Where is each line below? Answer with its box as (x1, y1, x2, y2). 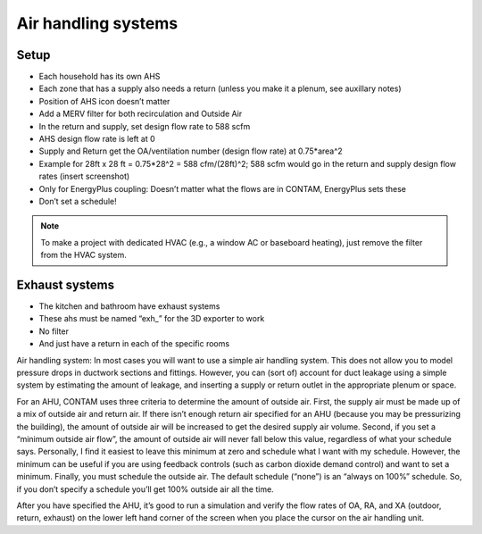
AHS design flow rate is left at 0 (38, 134, 155, 145)
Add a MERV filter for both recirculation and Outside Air (38, 108, 243, 120)
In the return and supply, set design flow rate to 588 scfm (38, 121, 251, 131)
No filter (38, 326, 69, 337)
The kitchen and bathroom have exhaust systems (38, 301, 220, 312)
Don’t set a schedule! (38, 196, 117, 206)
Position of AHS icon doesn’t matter (38, 96, 170, 106)
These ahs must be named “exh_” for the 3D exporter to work (38, 313, 265, 324)
